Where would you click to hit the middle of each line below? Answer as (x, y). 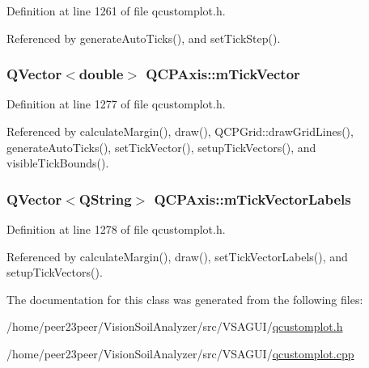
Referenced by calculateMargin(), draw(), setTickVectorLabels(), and (177, 256)
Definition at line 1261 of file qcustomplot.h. (116, 11)
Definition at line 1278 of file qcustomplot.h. (116, 229)
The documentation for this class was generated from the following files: (185, 299)
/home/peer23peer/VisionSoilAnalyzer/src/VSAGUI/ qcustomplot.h (175, 326)
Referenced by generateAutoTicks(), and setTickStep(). (144, 38)
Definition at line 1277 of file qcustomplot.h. (116, 104)
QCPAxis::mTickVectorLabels (252, 199)
